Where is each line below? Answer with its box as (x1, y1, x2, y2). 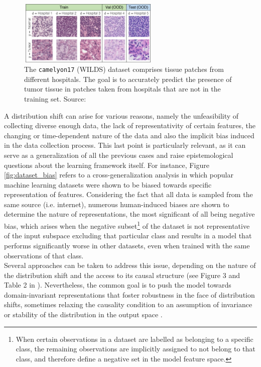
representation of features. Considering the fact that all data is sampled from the (4, 189, 253, 200)
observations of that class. (4, 250, 84, 260)
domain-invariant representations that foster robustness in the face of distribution (4, 289, 255, 300)
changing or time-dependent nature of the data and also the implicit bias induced (4, 130, 254, 140)
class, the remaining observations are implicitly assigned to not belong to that (16, 343, 255, 354)
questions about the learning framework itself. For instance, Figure (4, 159, 209, 170)
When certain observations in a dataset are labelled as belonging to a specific (16, 333, 253, 344)
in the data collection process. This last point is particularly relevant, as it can (4, 140, 246, 150)
